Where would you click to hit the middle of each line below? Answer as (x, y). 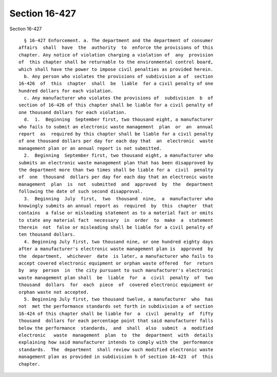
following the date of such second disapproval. (81, 192)
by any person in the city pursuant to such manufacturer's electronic (116, 270)
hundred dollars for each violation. (66, 91)
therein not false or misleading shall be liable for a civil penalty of (116, 228)
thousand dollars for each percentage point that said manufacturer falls (116, 321)
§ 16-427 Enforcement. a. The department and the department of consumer (118, 40)
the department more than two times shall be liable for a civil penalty (116, 170)
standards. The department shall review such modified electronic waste (116, 350)
